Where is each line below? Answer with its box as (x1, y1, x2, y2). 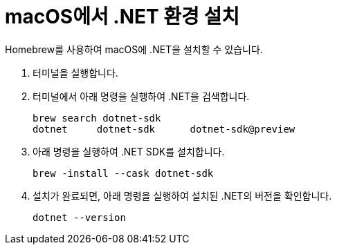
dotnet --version (33, 211, 126, 223)
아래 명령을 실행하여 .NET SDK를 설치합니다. (33, 145, 225, 157)
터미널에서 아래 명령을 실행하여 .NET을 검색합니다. (33, 90, 250, 102)
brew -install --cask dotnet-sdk (33, 167, 214, 179)
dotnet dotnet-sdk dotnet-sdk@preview (33, 123, 295, 135)
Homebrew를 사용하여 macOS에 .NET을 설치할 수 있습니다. (5, 43, 263, 55)
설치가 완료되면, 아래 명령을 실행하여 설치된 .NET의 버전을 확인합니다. (33, 189, 332, 202)
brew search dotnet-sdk (33, 112, 161, 124)
